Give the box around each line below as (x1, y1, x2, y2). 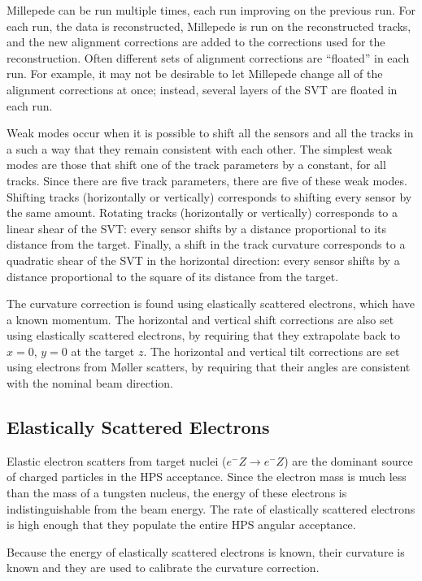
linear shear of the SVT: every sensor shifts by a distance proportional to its (7, 219, 387, 236)
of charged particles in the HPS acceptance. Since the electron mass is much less (7, 468, 407, 485)
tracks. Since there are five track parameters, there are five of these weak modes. (7, 171, 407, 189)
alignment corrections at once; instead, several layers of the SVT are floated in (7, 80, 398, 98)
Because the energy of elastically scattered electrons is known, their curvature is (7, 543, 405, 560)
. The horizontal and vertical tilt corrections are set (143, 342, 400, 359)
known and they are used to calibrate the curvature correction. (7, 559, 320, 576)
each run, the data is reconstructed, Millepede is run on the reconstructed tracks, (7, 17, 411, 34)
